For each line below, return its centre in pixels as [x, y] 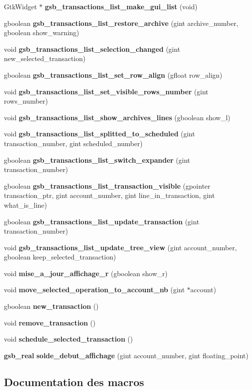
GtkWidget [21, 6]
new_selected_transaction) [45, 58]
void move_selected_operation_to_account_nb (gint [94, 290]
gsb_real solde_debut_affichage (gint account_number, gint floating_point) [126, 355]
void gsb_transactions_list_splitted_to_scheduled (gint [100, 134]
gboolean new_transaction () [51, 306]
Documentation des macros [74, 381]
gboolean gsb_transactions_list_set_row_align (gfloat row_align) [113, 75]
